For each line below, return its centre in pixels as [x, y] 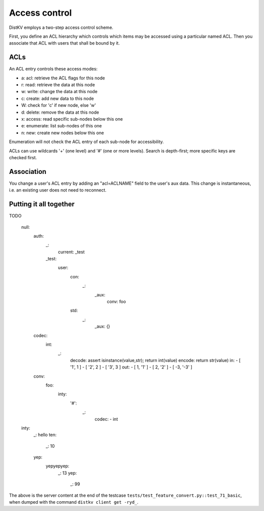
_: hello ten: [45, 435]
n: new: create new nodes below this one [63, 133]
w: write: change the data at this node [59, 92]
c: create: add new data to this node [57, 98]
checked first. [23, 157]
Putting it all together [42, 204]
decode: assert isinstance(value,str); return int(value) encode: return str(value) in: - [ [155, 360]
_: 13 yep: [67, 473]
